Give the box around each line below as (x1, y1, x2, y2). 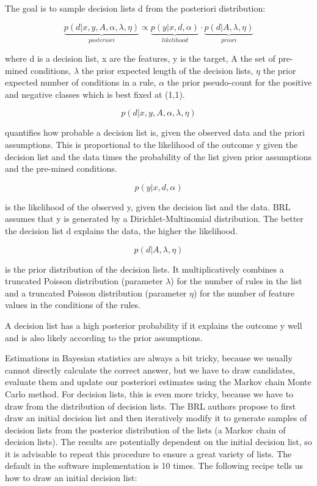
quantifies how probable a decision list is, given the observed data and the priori (5, 126, 305, 139)
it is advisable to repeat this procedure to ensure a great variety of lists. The (5, 447, 292, 460)
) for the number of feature (193, 286, 295, 299)
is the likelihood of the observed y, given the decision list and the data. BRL (5, 200, 291, 213)
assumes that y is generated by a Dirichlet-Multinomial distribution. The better (5, 212, 304, 225)
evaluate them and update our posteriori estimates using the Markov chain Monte (5, 375, 312, 388)
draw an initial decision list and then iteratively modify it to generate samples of (5, 411, 307, 424)
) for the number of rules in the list (170, 274, 302, 287)
